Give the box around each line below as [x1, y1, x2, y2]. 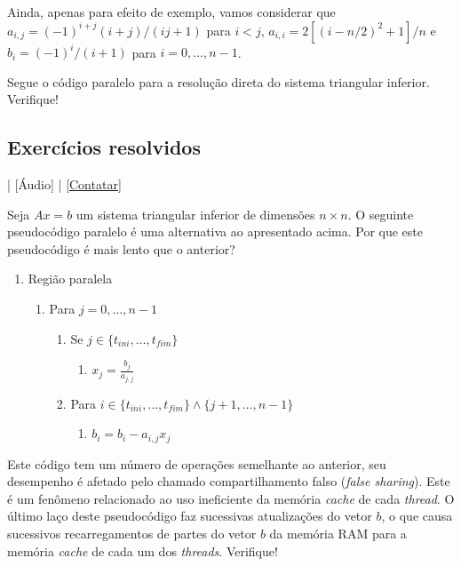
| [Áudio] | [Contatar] [7, 175, 122, 194]
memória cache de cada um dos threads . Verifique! [7, 541, 278, 560]
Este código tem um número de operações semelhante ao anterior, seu [7, 454, 386, 473]
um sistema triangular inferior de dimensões [76, 204, 315, 223]
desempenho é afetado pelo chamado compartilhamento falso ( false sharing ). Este [7, 472, 450, 490]
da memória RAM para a [269, 524, 407, 543]
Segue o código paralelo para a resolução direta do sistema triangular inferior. [7, 72, 430, 91]
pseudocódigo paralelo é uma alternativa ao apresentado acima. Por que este [7, 222, 424, 241]
